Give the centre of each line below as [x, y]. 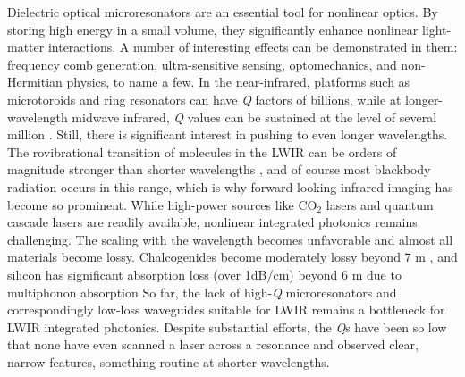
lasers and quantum [380, 204]
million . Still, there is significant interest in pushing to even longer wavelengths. [228, 134]
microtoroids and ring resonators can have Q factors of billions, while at [204, 99]
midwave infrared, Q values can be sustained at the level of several [254, 117]
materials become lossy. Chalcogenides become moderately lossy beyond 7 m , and [232, 257]
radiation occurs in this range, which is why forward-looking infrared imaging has [230, 186]
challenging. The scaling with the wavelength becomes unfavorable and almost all [230, 239]
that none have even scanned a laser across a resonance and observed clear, [213, 344]
